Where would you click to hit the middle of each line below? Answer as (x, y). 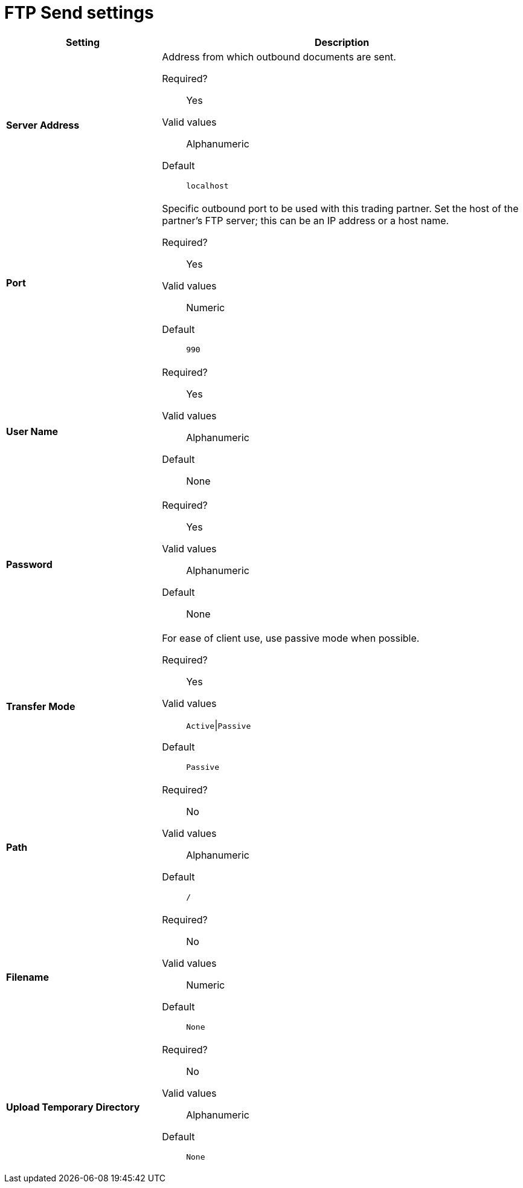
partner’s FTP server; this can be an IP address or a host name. (306, 220)
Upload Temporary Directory (73, 1107)
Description (342, 42)
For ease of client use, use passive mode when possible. (291, 638)
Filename (27, 977)
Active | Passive (219, 725)
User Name (32, 431)
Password (29, 564)
